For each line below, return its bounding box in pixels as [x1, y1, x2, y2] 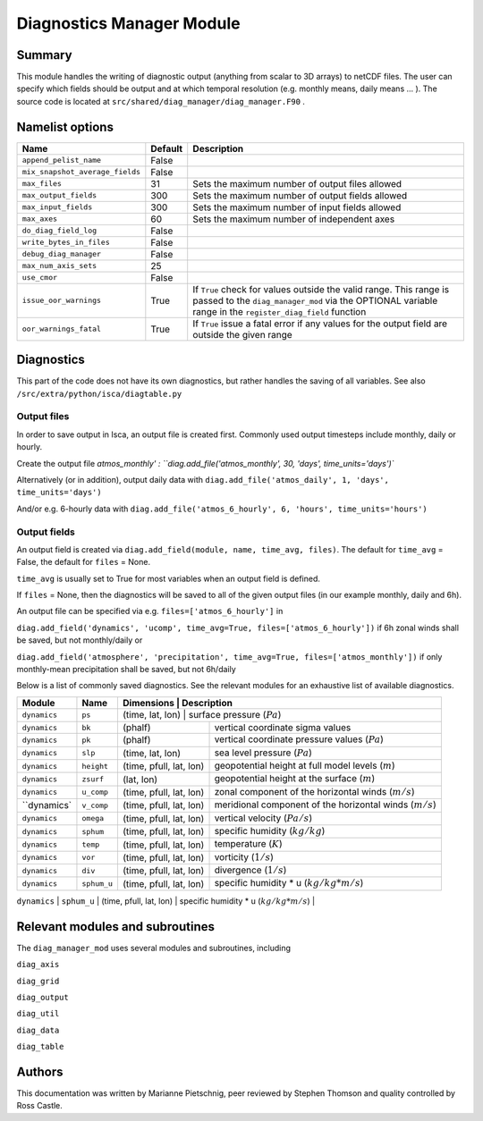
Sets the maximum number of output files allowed [192, 177, 402, 190]
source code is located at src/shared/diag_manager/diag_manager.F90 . [16, 96, 306, 106]
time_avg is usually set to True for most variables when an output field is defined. [16, 573, 321, 584]
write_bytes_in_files [21, 238, 111, 248]
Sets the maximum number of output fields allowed [192, 189, 408, 201]
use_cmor [21, 273, 58, 282]
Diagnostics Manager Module [16, 13, 241, 33]
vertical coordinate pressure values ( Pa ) [214, 733, 385, 746]
